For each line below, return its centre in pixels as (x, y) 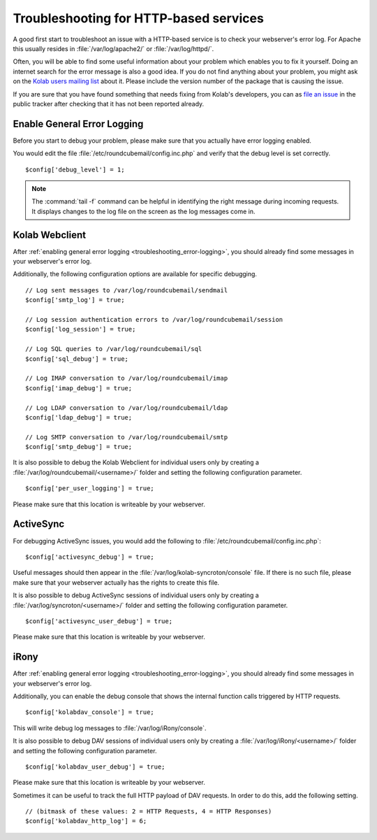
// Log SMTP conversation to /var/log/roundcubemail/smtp (127, 437)
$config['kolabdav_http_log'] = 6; (86, 821)
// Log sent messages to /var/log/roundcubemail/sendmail (127, 290)
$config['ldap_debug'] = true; (79, 417)
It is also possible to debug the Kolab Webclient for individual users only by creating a (136, 462)
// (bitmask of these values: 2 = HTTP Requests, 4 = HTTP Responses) (149, 812)
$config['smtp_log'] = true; (75, 300)
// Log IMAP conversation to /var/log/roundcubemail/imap (127, 378)
